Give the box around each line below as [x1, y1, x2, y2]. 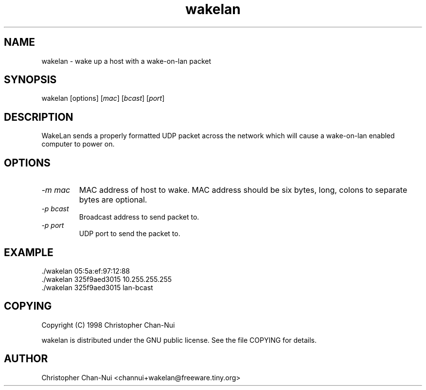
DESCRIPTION [4, 111, 73, 123]
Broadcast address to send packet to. [79, 213, 199, 222]
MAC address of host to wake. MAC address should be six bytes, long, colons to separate [79, 185, 408, 195]
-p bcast [41, 204, 69, 213]
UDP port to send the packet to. [79, 229, 180, 238]
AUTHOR [4, 353, 48, 365]
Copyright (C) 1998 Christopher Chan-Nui [41, 320, 175, 329]
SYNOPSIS [4, 74, 57, 86]
